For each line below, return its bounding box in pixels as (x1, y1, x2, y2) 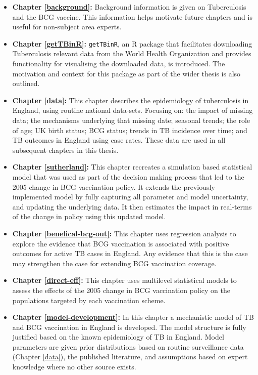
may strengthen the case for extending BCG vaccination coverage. (12, 258, 217, 268)
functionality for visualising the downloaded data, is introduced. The (12, 58, 225, 69)
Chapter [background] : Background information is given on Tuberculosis (12, 2, 246, 12)
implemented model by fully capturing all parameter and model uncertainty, (12, 191, 248, 202)
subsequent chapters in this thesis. (12, 144, 119, 155)
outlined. (12, 78, 40, 89)
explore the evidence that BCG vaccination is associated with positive (12, 238, 229, 248)
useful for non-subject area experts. (12, 21, 122, 32)
